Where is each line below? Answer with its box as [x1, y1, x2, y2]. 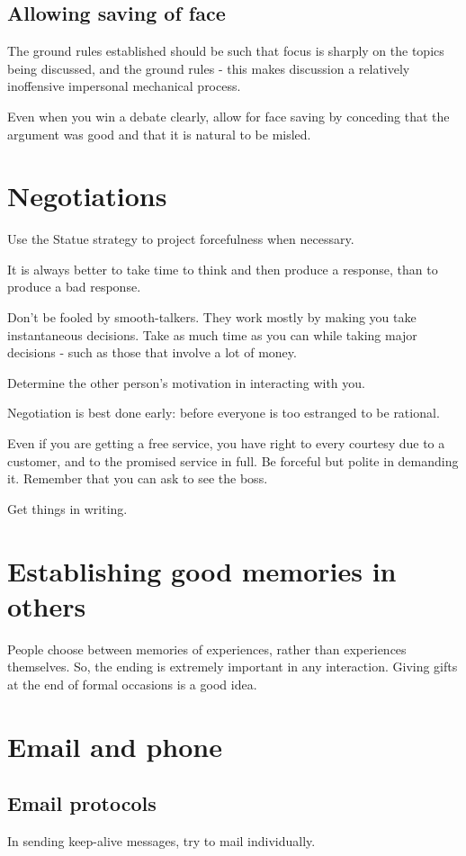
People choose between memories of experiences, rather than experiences [7, 639, 407, 658]
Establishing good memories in [7, 552, 397, 589]
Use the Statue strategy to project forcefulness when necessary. [7, 230, 354, 248]
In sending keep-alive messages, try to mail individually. [7, 832, 316, 851]
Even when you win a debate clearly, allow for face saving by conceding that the [7, 106, 450, 125]
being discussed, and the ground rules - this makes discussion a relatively [7, 59, 410, 77]
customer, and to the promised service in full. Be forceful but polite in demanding [7, 451, 459, 470]
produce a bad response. [7, 277, 141, 296]
